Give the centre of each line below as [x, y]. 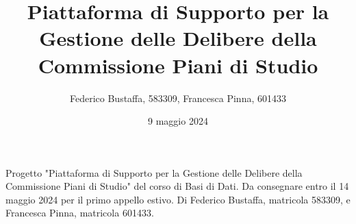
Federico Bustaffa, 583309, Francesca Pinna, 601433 [178, 98]
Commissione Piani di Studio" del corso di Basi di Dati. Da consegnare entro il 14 [177, 186]
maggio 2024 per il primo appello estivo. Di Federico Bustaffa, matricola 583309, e [178, 199]
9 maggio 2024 [178, 121]
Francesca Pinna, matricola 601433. [80, 213]
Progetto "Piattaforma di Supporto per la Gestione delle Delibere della [154, 172]
